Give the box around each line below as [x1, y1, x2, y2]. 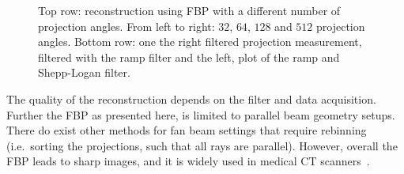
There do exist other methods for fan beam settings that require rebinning [6, 122, 367, 138]
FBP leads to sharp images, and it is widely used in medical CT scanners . [6, 153, 370, 169]
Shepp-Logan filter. [38, 64, 130, 81]
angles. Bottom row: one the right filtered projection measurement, [38, 33, 362, 50]
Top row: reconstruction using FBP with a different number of [38, 2, 341, 18]
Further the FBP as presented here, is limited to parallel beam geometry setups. [6, 106, 395, 123]
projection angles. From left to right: [38, 17, 215, 34]
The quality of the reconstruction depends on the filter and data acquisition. [6, 90, 376, 107]
